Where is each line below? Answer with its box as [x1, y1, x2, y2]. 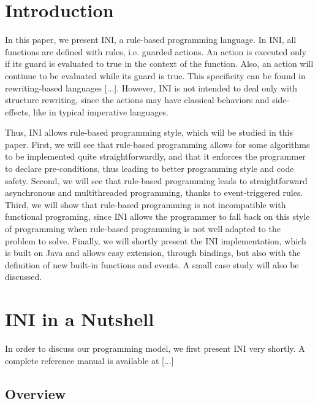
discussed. [5, 270, 42, 283]
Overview [5, 384, 66, 403]
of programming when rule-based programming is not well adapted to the [5, 222, 281, 235]
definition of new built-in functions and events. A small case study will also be [5, 258, 299, 271]
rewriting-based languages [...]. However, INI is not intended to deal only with [5, 81, 298, 94]
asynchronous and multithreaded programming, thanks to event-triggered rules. [5, 186, 303, 199]
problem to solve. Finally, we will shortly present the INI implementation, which [5, 234, 306, 247]
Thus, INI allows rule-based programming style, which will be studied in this [5, 126, 293, 139]
